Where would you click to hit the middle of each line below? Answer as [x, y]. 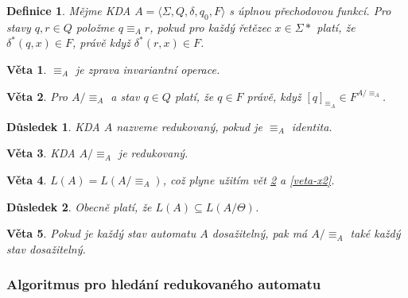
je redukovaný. [153, 153]
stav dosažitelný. [46, 248]
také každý [375, 233]
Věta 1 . [27, 69]
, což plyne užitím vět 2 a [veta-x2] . [249, 179]
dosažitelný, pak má [260, 233]
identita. [312, 126]
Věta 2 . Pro [37, 96]
